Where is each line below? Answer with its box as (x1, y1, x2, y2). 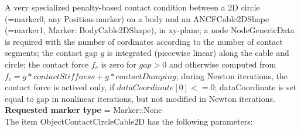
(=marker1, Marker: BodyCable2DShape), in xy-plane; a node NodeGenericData (5, 24, 295, 36)
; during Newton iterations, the (176, 69, 288, 82)
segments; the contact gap (5, 47, 98, 59)
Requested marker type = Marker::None (5, 104, 162, 116)
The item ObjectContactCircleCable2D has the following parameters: (5, 115, 253, 127)
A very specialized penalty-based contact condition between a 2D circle (5, 1, 260, 13)
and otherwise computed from (169, 58, 276, 70)
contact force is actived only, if (5, 81, 115, 93)
